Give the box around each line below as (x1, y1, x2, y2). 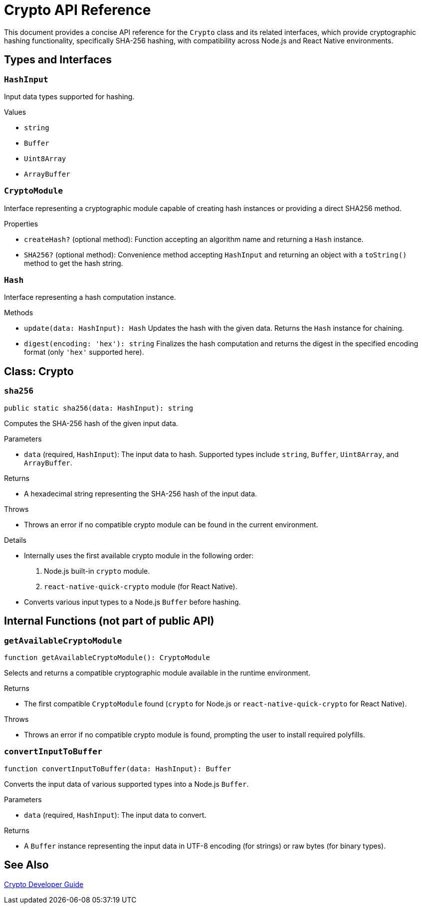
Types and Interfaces (4, 53, 112, 66)
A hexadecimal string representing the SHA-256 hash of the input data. (24, 489, 257, 498)
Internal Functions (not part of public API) (4, 615, 214, 628)
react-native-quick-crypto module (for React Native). (44, 582, 237, 591)
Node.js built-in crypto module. (44, 566, 150, 575)
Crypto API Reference (4, 1, 151, 18)
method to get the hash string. (24, 258, 123, 267)
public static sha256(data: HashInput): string (4, 404, 194, 412)
